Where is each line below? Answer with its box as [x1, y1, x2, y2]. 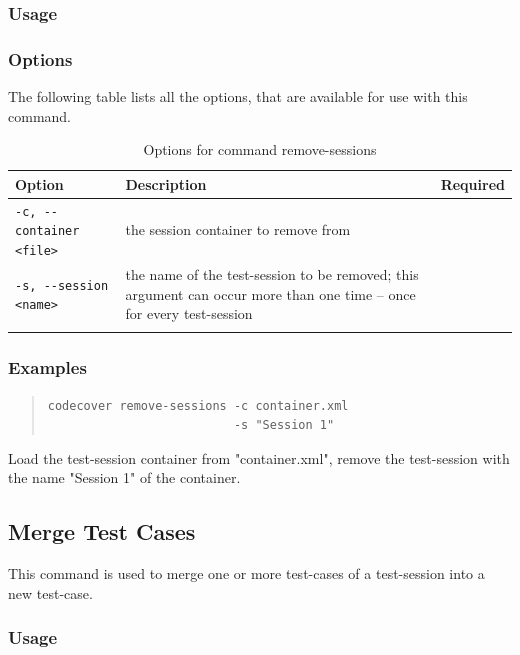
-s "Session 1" [233, 418, 335, 433]
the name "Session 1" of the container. [8, 467, 241, 488]
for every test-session [125, 303, 253, 324]
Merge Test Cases [8, 516, 196, 547]
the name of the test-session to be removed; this [125, 263, 419, 284]
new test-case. [8, 582, 93, 603]
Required [440, 173, 505, 194]
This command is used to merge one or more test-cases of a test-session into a [8, 563, 485, 584]
